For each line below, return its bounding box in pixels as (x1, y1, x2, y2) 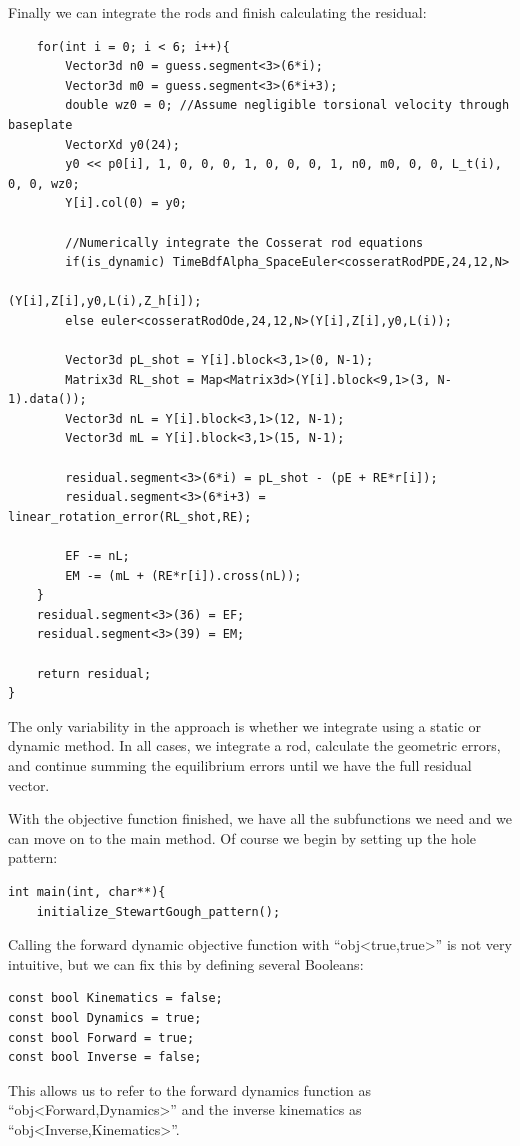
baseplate (8, 117, 73, 132)
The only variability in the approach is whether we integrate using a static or (8, 715, 481, 736)
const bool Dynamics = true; (8, 1010, 202, 1025)
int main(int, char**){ (8, 884, 166, 899)
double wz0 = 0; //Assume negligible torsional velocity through (65, 98, 510, 113)
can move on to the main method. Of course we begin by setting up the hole (8, 827, 476, 848)
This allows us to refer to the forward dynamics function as (8, 1079, 371, 1100)
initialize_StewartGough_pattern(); (36, 904, 281, 919)
